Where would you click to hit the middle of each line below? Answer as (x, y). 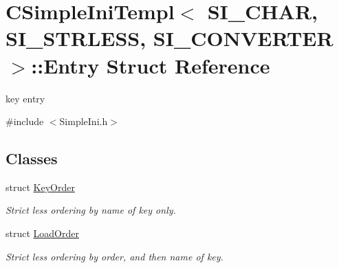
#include (25, 121)
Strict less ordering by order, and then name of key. (114, 256)
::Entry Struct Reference (151, 65)
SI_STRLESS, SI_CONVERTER (169, 38)
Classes (32, 158)
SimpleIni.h (84, 121)
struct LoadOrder (42, 233)
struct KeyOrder (40, 187)
